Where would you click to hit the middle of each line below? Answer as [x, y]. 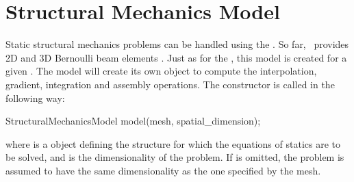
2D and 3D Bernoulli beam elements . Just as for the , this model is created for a [176, 57]
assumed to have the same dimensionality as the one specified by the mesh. [163, 170]
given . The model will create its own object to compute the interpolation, [161, 71]
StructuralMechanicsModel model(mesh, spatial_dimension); [133, 121]
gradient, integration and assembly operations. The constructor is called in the [170, 84]
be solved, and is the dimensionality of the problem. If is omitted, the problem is [175, 157]
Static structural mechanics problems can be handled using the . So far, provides [177, 44]
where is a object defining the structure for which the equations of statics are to [173, 143]
